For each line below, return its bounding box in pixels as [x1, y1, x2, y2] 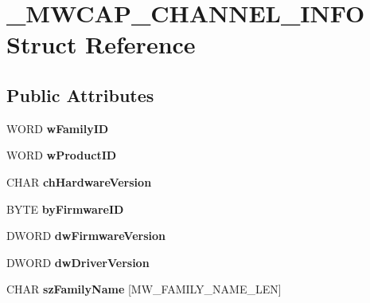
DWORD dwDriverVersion [6, 254, 150, 270]
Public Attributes [6, 82, 154, 107]
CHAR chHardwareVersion [6, 173, 152, 190]
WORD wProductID [6, 147, 117, 163]
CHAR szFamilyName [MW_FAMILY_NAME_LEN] [6, 281, 282, 297]
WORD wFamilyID [6, 120, 109, 136]
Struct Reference [6, 28, 196, 61]
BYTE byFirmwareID [6, 200, 124, 217]
